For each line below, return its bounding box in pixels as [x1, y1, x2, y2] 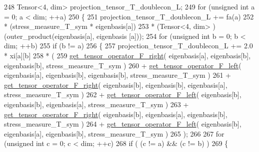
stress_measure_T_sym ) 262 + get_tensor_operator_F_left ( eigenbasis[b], [4, 89, 241, 100]
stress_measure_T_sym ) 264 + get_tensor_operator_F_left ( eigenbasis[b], [4, 119, 241, 129]
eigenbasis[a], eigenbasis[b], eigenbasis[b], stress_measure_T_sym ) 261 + [4, 70, 231, 80]
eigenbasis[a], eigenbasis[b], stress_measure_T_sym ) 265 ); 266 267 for [4, 128, 224, 139]
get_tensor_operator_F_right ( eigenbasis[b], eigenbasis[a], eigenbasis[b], [4, 109, 227, 119]
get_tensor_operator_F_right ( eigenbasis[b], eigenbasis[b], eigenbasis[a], [4, 79, 227, 90]
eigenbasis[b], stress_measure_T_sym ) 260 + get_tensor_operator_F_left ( [4, 60, 241, 70]
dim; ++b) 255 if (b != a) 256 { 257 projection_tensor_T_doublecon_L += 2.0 [4, 40, 253, 51]
